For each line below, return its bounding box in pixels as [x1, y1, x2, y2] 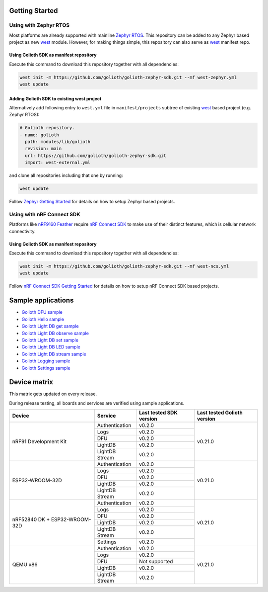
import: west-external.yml [25, 160, 91, 166]
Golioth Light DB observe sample [21, 330, 89, 336]
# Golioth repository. [19, 125, 75, 131]
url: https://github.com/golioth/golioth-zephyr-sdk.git [25, 153, 166, 159]
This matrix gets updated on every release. [9, 391, 97, 397]
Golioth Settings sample [21, 365, 70, 371]
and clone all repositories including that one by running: [9, 172, 124, 178]
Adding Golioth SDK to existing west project [9, 95, 102, 101]
